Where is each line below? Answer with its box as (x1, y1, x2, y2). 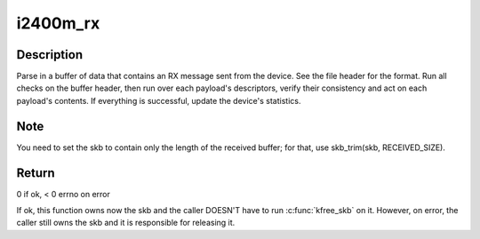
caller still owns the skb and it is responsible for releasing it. (16, 218, 236, 228)
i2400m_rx (16, 13, 100, 33)
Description (16, 47, 84, 62)
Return (16, 165, 55, 180)
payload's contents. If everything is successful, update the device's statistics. (16, 95, 301, 106)
